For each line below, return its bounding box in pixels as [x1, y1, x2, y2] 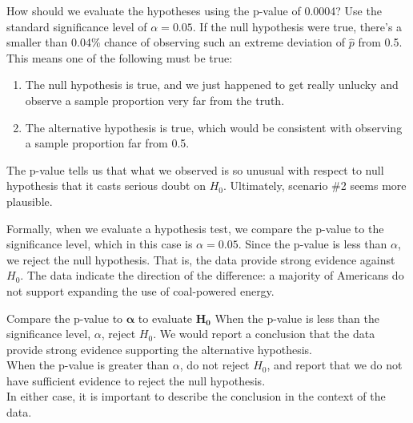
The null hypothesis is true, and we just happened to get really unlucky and [25, 76, 399, 93]
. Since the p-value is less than [238, 236, 387, 252]
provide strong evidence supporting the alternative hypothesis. [6, 340, 313, 357]
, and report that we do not [267, 357, 403, 373]
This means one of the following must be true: [6, 49, 233, 66]
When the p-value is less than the [215, 309, 379, 326]
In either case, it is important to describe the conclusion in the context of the [6, 388, 386, 405]
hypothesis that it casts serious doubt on [6, 177, 206, 194]
